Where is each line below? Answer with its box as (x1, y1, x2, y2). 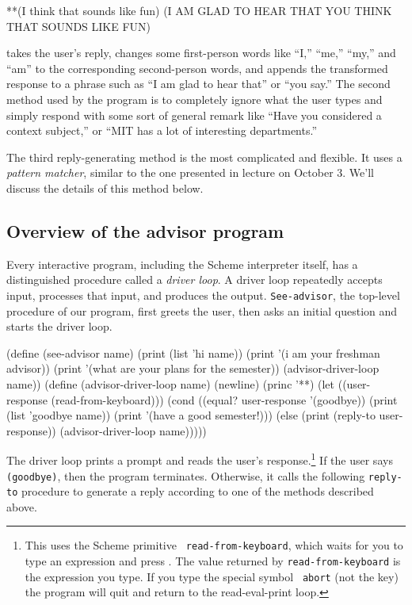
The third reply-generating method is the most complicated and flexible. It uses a (6, 148, 402, 165)
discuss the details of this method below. (6, 179, 204, 196)
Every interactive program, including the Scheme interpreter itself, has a (6, 255, 358, 272)
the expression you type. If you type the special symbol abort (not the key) (25, 568, 399, 584)
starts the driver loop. (6, 318, 113, 335)
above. (6, 498, 37, 515)
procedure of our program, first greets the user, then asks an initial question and (6, 302, 398, 319)
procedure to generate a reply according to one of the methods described (21, 483, 374, 500)
